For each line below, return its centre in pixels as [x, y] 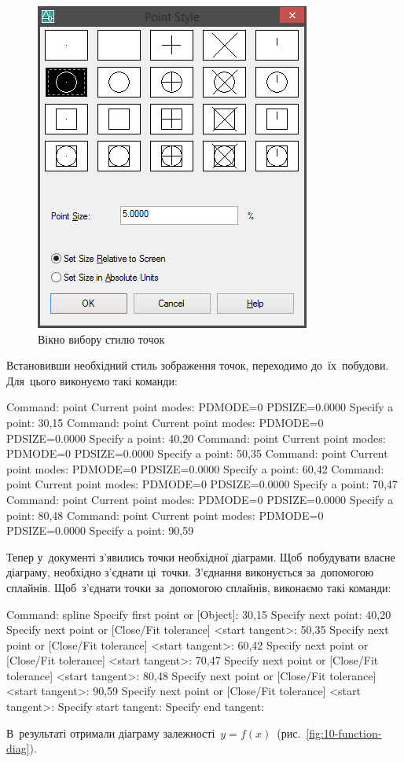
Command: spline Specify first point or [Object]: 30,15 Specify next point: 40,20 [199, 614]
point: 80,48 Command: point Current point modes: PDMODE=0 [165, 515]
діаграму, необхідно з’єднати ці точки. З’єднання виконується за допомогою [190, 572]
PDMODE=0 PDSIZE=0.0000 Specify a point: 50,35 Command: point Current [197, 453]
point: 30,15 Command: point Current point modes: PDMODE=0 [165, 422]
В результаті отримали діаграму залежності [111, 733]
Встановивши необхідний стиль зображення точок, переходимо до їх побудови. [198, 365]
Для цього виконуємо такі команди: [92, 380]
